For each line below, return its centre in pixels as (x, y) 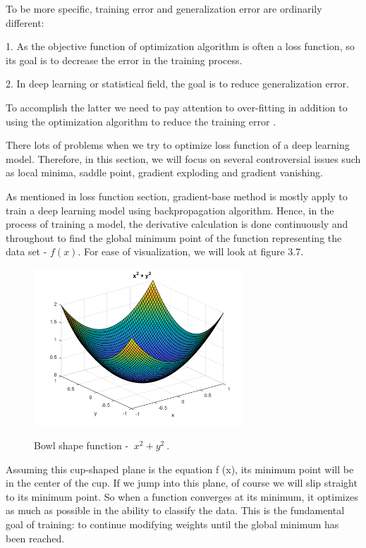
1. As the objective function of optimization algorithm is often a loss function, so (180, 46)
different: (25, 22)
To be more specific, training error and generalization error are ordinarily (164, 8)
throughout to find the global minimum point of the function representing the (174, 237)
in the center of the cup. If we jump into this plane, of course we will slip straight (182, 483)
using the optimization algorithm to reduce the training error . (141, 121)
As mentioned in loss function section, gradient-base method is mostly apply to (177, 196)
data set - (26, 251)
